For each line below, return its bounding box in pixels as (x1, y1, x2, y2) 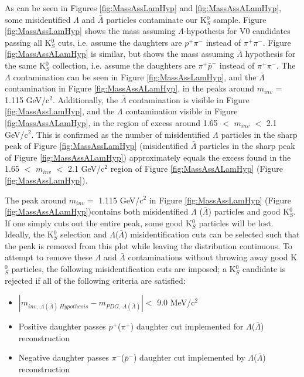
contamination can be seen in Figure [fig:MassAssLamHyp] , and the (13, 70, 257, 83)
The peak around (5, 193, 67, 206)
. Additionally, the (53, 93, 118, 106)
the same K (5, 59, 46, 71)
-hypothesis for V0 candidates (183, 25, 291, 37)
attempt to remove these (5, 251, 93, 263)
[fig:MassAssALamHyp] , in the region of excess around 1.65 (5, 116, 218, 128)
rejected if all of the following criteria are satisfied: (5, 274, 186, 286)
